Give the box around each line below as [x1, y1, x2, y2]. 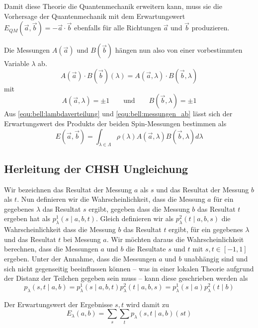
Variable [4, 58, 29, 69]
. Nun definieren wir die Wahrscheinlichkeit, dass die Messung [17, 194, 205, 204]
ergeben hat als [4, 213, 51, 224]
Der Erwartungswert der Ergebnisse [4, 299, 113, 309]
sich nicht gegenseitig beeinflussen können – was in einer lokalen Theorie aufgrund [4, 263, 254, 273]
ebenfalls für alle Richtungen [74, 22, 161, 33]
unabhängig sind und [183, 253, 248, 263]
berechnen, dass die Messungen [4, 244, 98, 254]
